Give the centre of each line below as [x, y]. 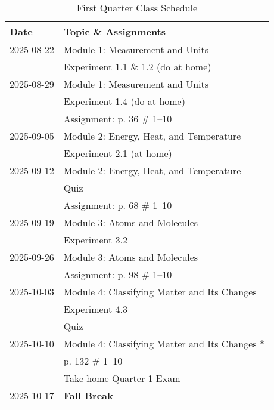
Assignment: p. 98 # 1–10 [118, 274]
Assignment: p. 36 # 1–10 [118, 118]
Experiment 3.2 [96, 240]
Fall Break [88, 395]
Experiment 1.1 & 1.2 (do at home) [137, 67]
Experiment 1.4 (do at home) [124, 101]
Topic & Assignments [115, 31]
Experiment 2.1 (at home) [118, 153]
